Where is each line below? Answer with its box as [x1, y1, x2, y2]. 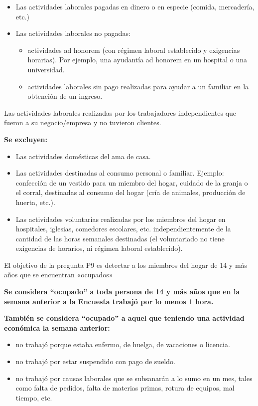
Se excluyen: [4, 134, 47, 144]
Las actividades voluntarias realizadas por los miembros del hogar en [15, 213, 226, 224]
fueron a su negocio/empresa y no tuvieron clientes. [4, 117, 161, 128]
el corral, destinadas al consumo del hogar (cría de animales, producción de [15, 187, 246, 198]
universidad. [27, 64, 65, 74]
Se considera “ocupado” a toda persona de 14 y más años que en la [4, 286, 240, 297]
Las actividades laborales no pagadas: [15, 28, 130, 38]
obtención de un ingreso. [27, 91, 103, 101]
